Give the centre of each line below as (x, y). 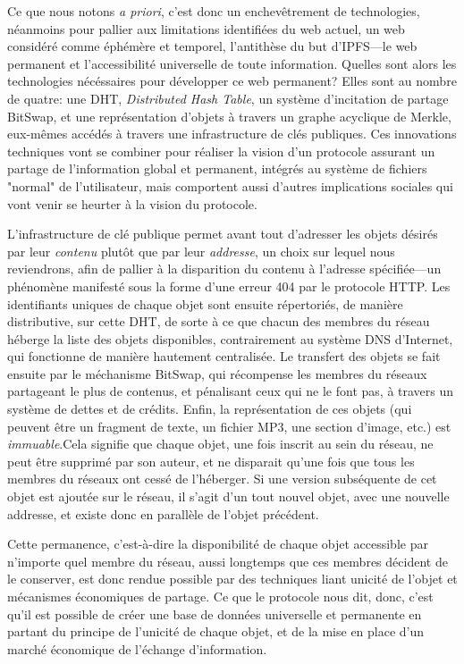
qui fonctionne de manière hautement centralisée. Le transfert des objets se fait (224, 356)
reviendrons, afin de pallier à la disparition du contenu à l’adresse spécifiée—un (224, 269)
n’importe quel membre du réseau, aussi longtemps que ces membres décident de (228, 561)
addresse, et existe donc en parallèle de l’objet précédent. (163, 513)
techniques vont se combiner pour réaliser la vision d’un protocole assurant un (221, 151)
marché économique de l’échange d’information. (137, 648)
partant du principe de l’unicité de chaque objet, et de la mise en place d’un (216, 631)
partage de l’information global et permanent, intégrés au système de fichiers (217, 168)
